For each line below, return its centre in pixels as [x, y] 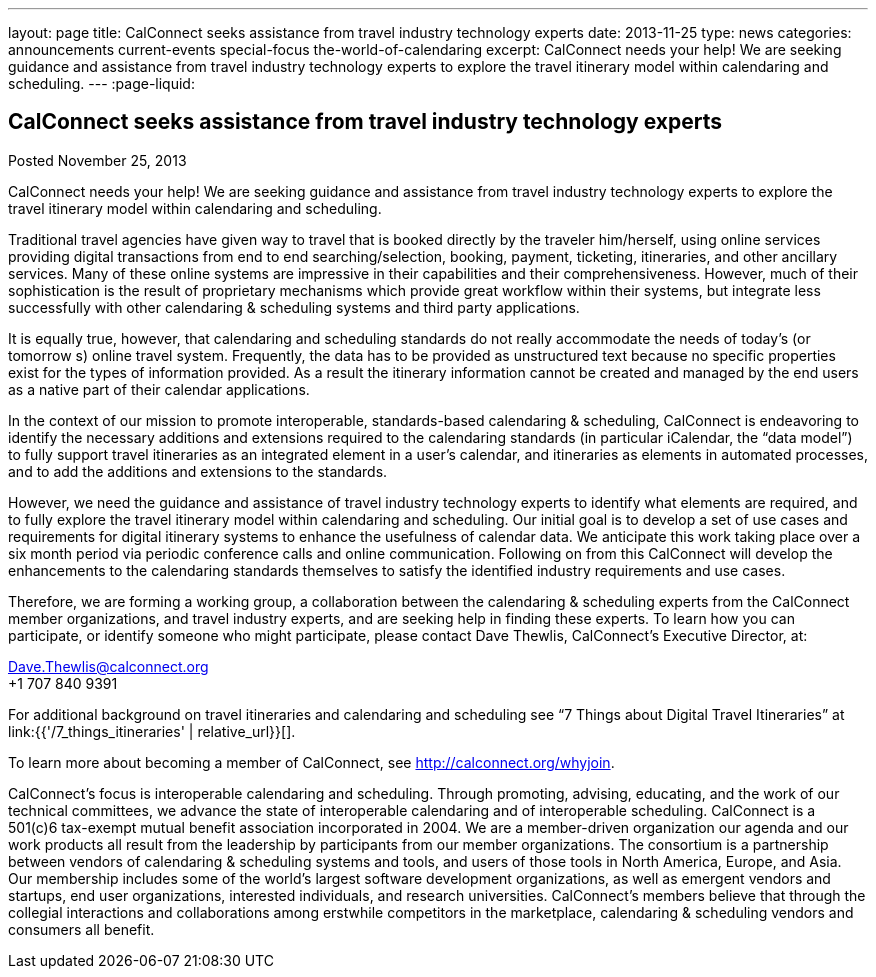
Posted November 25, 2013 [97, 160]
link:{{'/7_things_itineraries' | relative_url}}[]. [152, 731]
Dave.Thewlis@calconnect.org [108, 666]
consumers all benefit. [81, 929]
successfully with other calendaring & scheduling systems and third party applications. [294, 307]
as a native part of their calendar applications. [159, 389]
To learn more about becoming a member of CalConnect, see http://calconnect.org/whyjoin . [311, 762]
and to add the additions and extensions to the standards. [198, 471]
